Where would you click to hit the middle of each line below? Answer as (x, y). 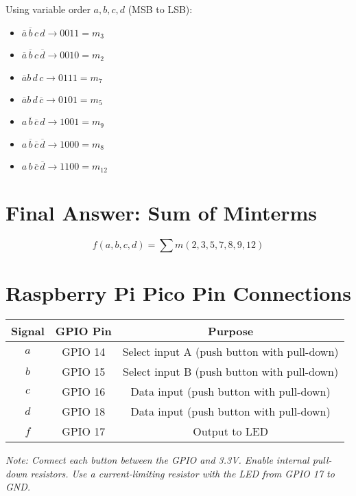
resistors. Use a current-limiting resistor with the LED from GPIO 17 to (182, 473)
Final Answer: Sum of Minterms (161, 212)
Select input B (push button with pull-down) (231, 372)
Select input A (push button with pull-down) (230, 352)
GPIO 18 (84, 412)
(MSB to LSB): (160, 9)
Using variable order (48, 9)
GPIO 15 (84, 372)
